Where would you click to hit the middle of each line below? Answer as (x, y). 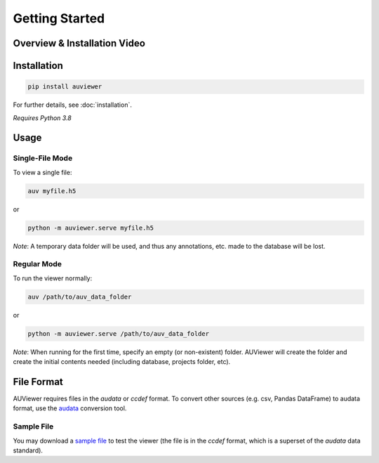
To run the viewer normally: (53, 278)
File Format (38, 382)
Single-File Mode (43, 158)
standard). (28, 450)
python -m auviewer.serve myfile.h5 (91, 228)
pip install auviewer (65, 87)
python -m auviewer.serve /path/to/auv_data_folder (119, 333)
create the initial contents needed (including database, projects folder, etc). (122, 362)
